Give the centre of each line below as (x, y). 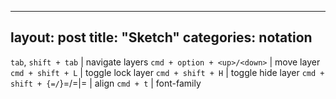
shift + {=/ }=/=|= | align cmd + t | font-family (106, 83)
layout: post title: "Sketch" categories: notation (161, 37)
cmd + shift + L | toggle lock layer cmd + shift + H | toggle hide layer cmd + (167, 72)
